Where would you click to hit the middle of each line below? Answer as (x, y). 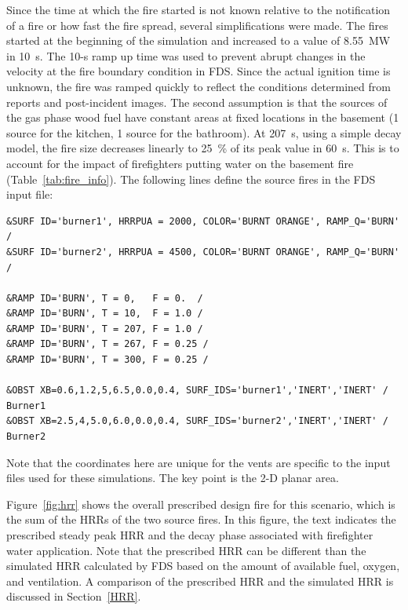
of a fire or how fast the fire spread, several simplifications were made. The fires (197, 25)
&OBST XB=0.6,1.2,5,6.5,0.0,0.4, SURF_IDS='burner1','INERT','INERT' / (197, 391)
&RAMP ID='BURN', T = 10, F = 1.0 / (105, 314)
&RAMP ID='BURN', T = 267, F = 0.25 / (107, 344)
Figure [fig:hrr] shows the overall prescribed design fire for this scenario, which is (201, 504)
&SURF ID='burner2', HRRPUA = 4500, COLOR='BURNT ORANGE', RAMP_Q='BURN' (203, 252)
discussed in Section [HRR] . (74, 596)
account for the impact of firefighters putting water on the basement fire (180, 163)
